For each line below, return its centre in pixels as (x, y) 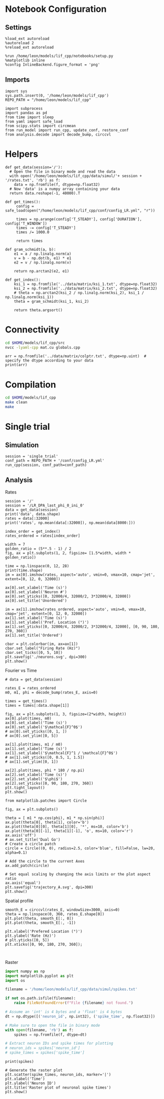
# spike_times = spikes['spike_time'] (45, 1053)
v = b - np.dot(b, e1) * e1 (43, 258)
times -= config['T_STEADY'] (46, 228)
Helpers (22, 154)
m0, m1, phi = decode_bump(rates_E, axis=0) (51, 692)
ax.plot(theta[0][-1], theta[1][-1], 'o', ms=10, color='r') (69, 831)
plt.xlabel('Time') (25, 1079)
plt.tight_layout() (25, 787)
